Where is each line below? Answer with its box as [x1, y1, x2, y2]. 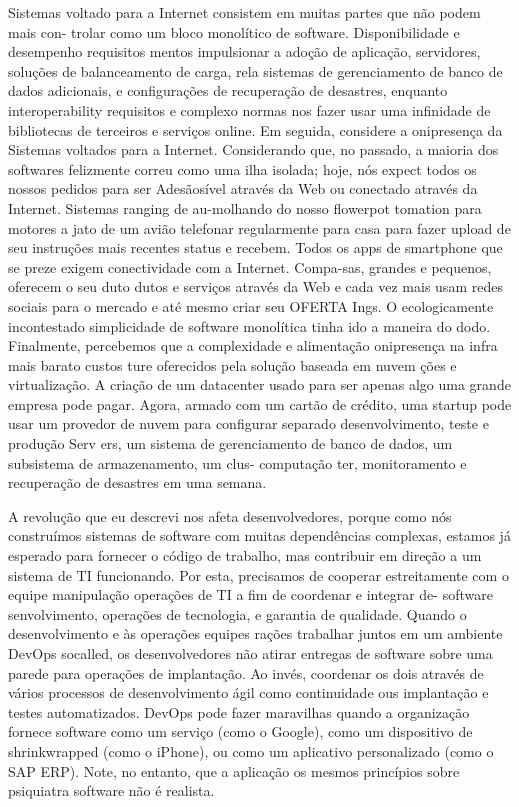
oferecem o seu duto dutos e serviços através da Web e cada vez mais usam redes [8, 276, 503, 297]
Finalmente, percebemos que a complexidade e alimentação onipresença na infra [8, 335, 498, 356]
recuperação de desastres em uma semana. [8, 472, 267, 493]
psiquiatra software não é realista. [8, 780, 215, 801]
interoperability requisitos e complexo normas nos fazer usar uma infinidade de [8, 99, 491, 120]
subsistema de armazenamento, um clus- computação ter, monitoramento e [8, 452, 467, 473]
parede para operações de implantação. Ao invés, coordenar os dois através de [8, 662, 484, 683]
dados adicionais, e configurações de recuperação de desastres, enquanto [8, 80, 448, 101]
